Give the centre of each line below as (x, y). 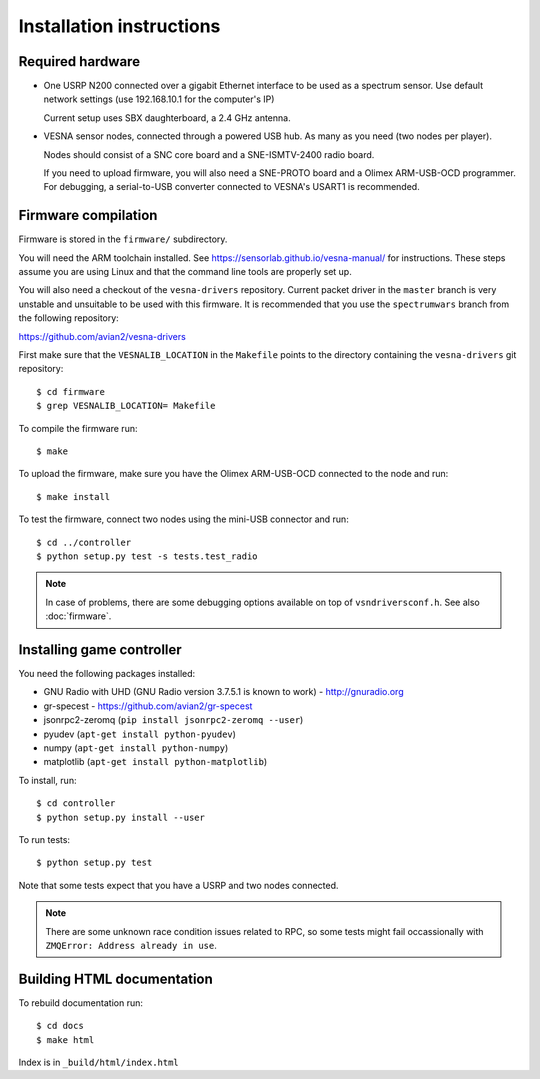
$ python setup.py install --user (120, 817)
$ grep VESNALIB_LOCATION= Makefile (126, 406)
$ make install (73, 496)
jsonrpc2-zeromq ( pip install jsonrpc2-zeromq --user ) (173, 720)
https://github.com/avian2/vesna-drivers (102, 336)
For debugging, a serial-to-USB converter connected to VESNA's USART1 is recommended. (231, 187)
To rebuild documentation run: (81, 1002)
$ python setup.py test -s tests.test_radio (147, 556)
